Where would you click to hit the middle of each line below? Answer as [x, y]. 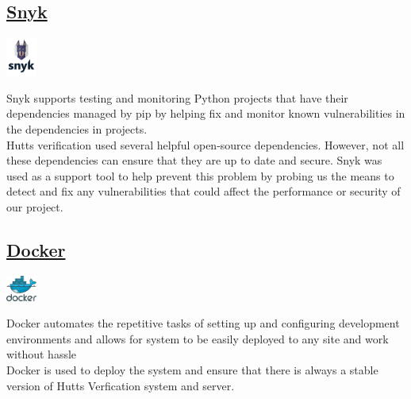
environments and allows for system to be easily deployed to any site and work [198, 338]
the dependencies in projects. [77, 128]
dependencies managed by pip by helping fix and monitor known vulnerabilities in [206, 113]
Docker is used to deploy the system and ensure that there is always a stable [192, 369]
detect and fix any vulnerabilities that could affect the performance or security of [204, 191]
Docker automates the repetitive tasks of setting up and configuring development [203, 323]
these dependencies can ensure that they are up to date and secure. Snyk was [194, 160]
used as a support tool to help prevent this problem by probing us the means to [200, 175]
